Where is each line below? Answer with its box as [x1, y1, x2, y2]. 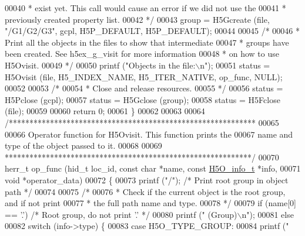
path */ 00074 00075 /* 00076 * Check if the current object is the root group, [5, 185, 286, 197]
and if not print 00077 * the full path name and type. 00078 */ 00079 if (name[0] [5, 197, 296, 209]
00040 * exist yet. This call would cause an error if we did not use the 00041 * [5, 2, 286, 13]
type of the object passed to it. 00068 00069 [5, 139, 162, 152]
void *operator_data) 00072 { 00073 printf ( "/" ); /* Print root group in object [5, 173, 289, 186]
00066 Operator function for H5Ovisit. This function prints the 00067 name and [5, 128, 293, 140]
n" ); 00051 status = [200, 59, 270, 71]
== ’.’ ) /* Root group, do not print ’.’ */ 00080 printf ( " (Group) [5, 208, 237, 220]
